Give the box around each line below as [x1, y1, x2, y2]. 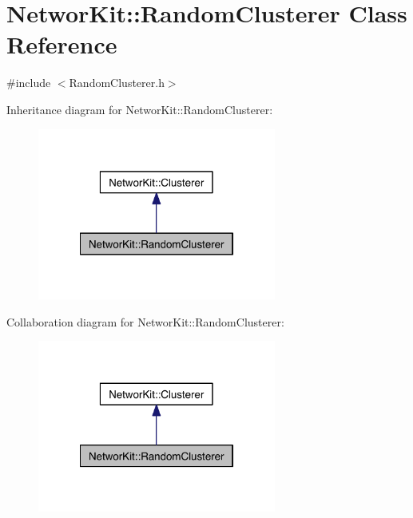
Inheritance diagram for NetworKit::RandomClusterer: [6, 101, 273, 117]
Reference [6, 28, 117, 61]
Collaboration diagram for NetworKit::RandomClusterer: [6, 313, 284, 330]
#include [6, 74, 51, 91]
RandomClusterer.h [69, 74, 165, 91]
